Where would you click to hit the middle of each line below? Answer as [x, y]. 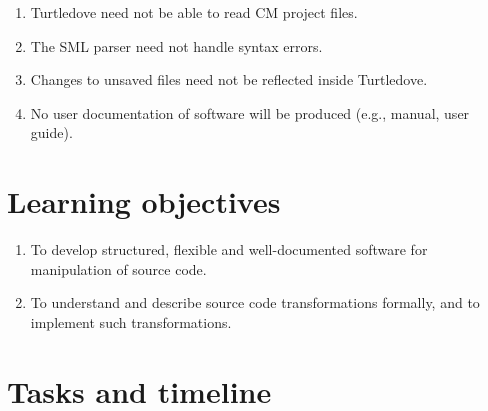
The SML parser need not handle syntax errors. [176, 45]
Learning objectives [144, 201]
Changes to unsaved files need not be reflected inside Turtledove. [229, 79]
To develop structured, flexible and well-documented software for [229, 249]
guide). [51, 132]
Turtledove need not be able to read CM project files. [194, 12]
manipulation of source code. [118, 268]
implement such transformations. [131, 321]
